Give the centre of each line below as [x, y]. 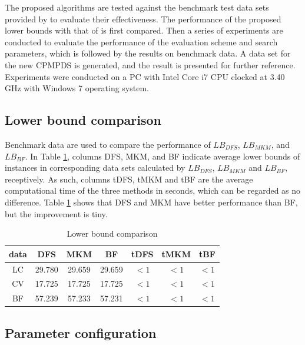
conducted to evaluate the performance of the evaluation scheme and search [141, 42]
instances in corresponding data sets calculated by [95, 167]
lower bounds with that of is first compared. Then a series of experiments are [144, 30]
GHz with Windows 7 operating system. [77, 88]
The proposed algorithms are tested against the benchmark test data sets [137, 7]
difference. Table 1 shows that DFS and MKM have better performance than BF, [151, 202]
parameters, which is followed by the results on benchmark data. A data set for [148, 53]
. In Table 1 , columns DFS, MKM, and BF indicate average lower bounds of [163, 156]
